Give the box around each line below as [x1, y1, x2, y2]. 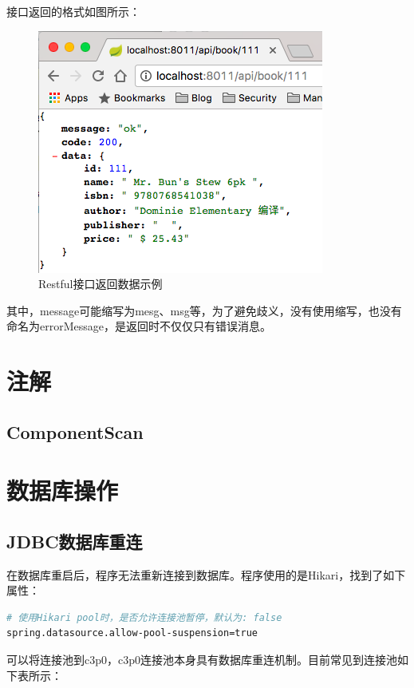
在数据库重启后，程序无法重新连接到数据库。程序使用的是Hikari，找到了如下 [6, 566, 406, 583]
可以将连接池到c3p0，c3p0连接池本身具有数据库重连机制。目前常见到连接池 [6, 651, 397, 668]
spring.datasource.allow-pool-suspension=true [6, 627, 258, 639]
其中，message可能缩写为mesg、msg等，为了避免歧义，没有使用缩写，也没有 [6, 302, 402, 318]
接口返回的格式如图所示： [6, 3, 140, 19]
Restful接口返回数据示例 [38, 275, 163, 292]
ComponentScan [6, 419, 144, 444]
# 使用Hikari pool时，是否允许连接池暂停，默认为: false [6, 611, 282, 623]
